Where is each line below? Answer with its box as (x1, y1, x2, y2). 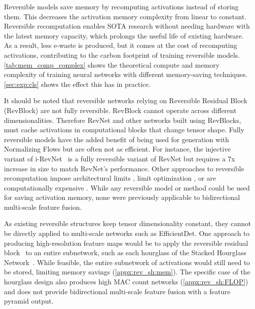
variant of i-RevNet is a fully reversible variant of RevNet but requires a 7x (4, 153, 235, 163)
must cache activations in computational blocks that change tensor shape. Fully (4, 124, 245, 135)
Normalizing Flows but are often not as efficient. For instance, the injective (4, 144, 231, 154)
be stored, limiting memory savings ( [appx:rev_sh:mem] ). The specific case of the (4, 267, 251, 277)
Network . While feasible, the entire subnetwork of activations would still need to (4, 257, 250, 267)
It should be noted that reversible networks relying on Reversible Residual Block (4, 95, 248, 106)
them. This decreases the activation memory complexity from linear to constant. (4, 11, 247, 21)
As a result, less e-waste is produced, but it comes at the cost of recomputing (4, 40, 237, 50)
